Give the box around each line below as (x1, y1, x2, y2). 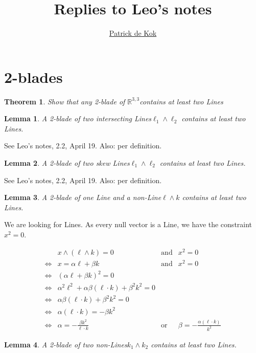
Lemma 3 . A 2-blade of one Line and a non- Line (4, 192, 161, 203)
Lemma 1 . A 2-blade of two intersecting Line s (4, 113, 152, 124)
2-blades (4, 66, 63, 87)
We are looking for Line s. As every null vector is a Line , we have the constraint (4, 219, 252, 230)
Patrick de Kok (109, 28, 157, 38)
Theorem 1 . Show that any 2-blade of (4, 96, 125, 106)
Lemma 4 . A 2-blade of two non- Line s (4, 339, 127, 349)
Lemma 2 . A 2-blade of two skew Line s (4, 158, 130, 168)
